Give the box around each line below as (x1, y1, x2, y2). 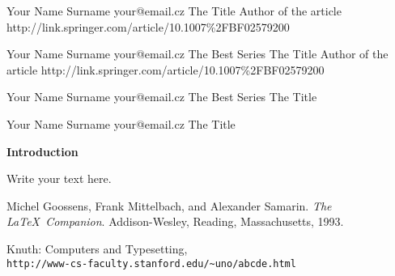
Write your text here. (6, 170, 112, 187)
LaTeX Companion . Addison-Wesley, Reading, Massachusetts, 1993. (6, 213, 344, 230)
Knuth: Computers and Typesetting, (6, 240, 188, 257)
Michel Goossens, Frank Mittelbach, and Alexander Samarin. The (6, 197, 332, 214)
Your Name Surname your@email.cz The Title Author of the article (6, 2, 342, 19)
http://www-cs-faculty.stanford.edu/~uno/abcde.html (6, 257, 296, 270)
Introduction (6, 142, 79, 159)
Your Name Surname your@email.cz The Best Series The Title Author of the (6, 45, 389, 62)
